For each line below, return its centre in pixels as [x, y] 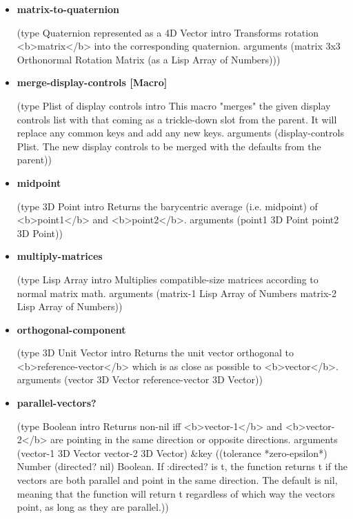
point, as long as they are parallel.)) [93, 507]
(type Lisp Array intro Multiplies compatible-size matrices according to [168, 279]
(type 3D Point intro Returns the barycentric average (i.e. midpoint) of [167, 206]
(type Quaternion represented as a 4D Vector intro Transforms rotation [168, 32]
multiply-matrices [60, 256]
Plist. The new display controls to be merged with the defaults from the [169, 146]
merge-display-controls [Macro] [92, 82]
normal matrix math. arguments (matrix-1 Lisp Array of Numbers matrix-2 [176, 293]
